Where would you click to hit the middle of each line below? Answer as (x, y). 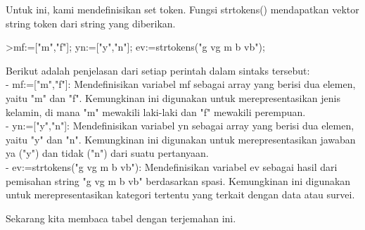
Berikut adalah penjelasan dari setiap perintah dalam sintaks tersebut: (158, 70)
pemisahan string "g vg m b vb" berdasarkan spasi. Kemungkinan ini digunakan (178, 180)
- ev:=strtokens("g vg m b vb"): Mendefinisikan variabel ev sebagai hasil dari (172, 166)
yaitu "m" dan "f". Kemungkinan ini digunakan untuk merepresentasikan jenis (173, 97)
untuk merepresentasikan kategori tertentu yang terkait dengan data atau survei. (180, 194)
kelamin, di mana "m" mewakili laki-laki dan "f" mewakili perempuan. (156, 111)
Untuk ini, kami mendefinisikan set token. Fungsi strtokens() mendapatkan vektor (182, 9)
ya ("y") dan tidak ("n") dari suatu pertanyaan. (107, 153)
